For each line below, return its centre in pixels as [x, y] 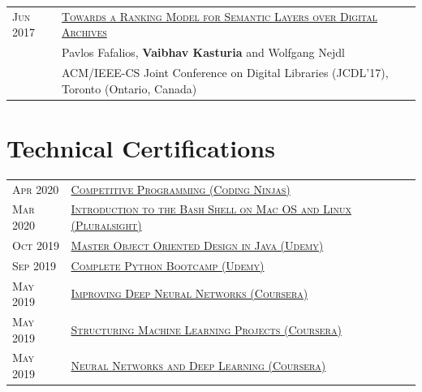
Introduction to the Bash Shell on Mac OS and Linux [211, 209]
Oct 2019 [36, 245]
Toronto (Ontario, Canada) [129, 88]
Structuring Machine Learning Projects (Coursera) [206, 329]
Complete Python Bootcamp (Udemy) [168, 265]
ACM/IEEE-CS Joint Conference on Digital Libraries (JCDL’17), [225, 73]
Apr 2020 [36, 189]
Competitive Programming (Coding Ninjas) [181, 189]
